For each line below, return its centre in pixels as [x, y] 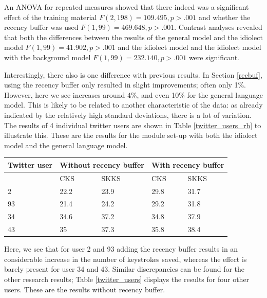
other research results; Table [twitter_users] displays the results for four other [127, 279]
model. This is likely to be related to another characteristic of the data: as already [133, 105]
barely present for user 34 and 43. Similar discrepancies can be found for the [125, 269]
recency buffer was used [41, 27]
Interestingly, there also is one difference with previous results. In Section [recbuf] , [133, 74]
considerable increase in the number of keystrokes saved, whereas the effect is [126, 259]
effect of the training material [51, 17]
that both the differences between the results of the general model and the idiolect [133, 37]
